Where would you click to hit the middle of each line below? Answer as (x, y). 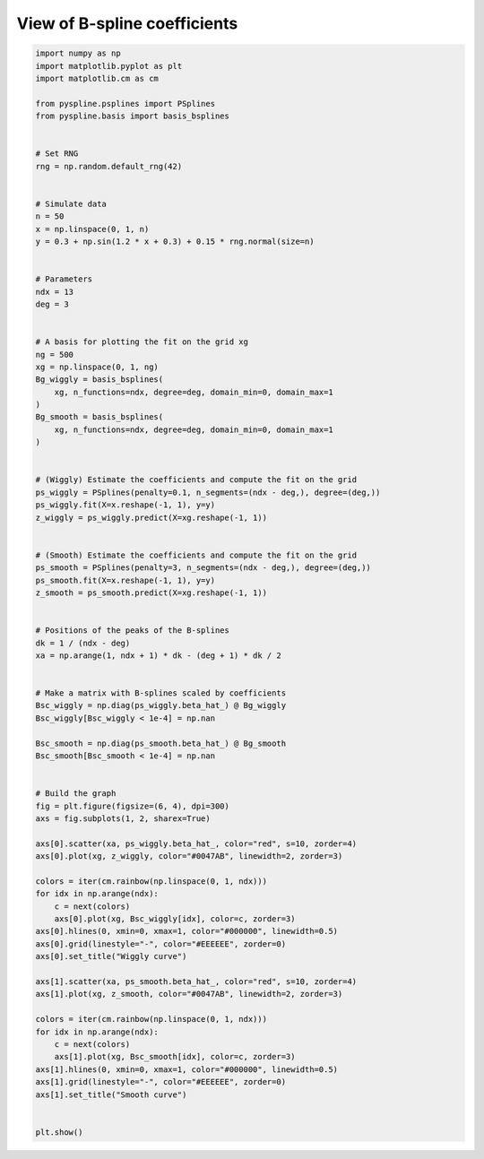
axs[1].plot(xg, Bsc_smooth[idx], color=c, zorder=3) (175, 1057)
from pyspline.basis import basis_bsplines (133, 116)
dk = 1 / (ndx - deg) (83, 643)
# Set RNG (57, 154)
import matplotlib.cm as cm (97, 78)
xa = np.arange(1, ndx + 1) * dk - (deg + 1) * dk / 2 (158, 655)
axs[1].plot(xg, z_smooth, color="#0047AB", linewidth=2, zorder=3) (189, 994)
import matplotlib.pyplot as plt (109, 66)
